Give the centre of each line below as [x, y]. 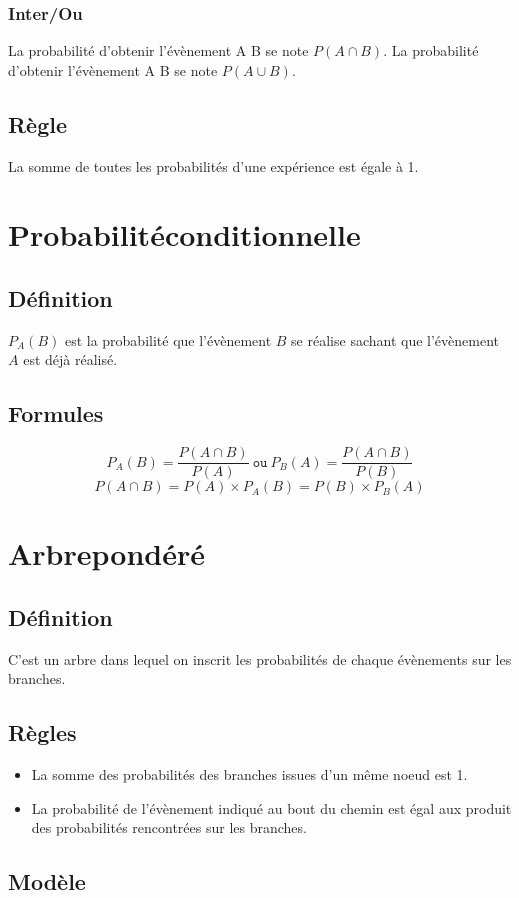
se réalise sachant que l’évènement [395, 339]
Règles [42, 732]
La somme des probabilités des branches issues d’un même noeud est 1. [249, 774]
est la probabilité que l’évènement [168, 339]
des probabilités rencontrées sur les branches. [169, 827]
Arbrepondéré [106, 553]
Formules [56, 413]
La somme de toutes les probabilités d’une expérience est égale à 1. [213, 165]
